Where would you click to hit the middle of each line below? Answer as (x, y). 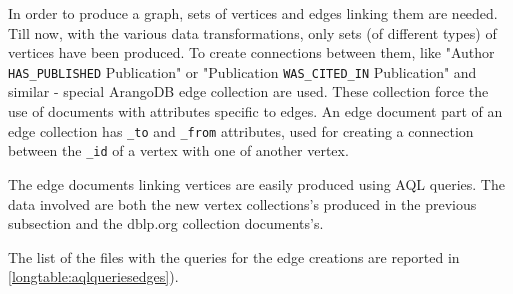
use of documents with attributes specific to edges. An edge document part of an (255, 111)
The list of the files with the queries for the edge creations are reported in (234, 256)
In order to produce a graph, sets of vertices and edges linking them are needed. (253, 13)
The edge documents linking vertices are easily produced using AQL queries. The (256, 183)
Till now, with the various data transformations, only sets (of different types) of (252, 32)
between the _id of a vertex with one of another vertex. (178, 150)
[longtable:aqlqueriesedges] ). (93, 276)
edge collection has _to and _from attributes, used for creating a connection (241, 130)
